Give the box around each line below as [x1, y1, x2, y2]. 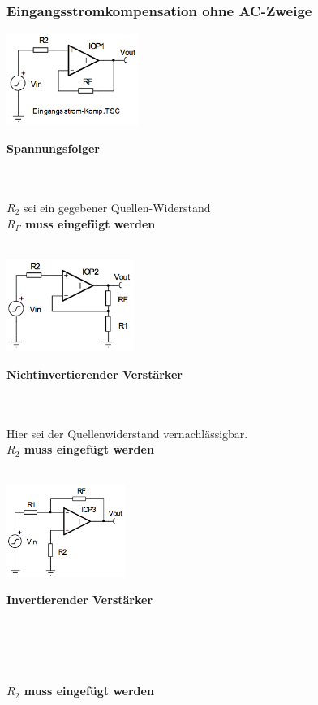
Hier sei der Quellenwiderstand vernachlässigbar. [6, 424, 248, 442]
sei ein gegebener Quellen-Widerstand [23, 198, 211, 215]
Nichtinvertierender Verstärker [6, 365, 183, 382]
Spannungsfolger [6, 140, 100, 157]
